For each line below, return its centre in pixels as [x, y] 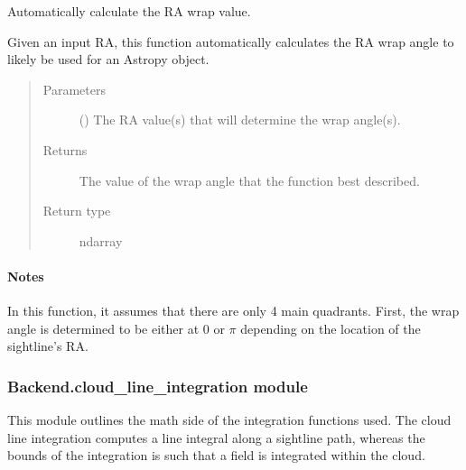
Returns [65, 149]
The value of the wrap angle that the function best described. [249, 180]
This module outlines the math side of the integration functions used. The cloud [229, 420]
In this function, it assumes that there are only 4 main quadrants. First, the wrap [233, 311]
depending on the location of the [331, 328]
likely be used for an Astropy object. [108, 59]
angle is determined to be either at [103, 328]
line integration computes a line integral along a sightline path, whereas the [216, 437]
